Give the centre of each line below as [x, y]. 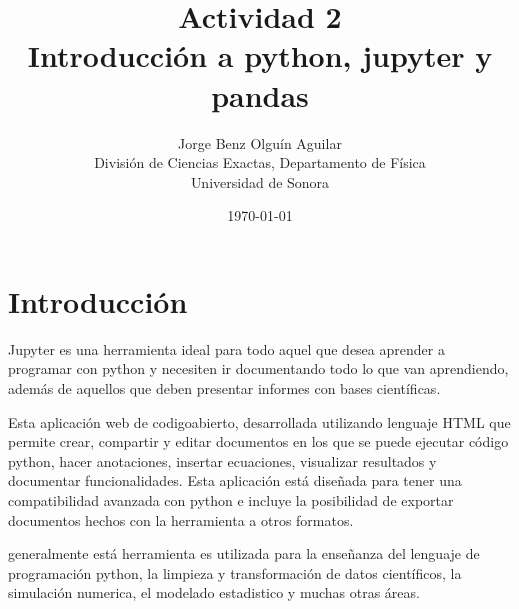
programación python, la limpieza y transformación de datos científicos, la [235, 572]
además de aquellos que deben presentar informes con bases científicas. [224, 388]
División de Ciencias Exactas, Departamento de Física [260, 162]
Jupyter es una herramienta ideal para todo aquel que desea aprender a [226, 348]
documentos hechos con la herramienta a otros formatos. [181, 519]
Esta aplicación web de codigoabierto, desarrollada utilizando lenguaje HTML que [259, 421]
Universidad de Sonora [260, 181]
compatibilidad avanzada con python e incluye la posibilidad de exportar [231, 499]
